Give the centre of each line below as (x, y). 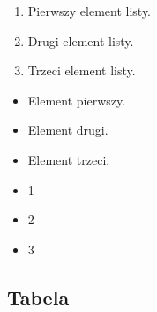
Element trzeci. (69, 159)
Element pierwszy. (77, 100)
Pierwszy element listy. (89, 11)
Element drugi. (68, 130)
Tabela (38, 296)
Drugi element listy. (81, 40)
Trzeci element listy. (82, 70)
